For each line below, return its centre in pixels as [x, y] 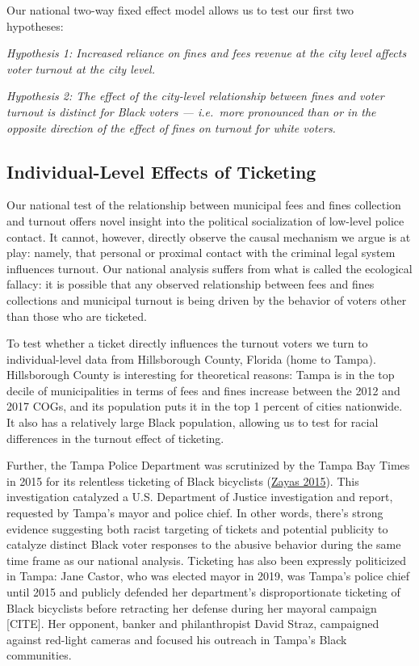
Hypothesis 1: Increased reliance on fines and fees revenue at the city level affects [207, 53]
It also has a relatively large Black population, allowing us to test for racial [193, 422]
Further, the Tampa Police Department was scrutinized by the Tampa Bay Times [208, 465]
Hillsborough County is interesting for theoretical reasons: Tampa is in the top [201, 375]
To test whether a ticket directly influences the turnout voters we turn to [187, 343]
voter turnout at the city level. [81, 68]
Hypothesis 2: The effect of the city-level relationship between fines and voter [195, 96]
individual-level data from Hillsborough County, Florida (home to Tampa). [191, 358]
